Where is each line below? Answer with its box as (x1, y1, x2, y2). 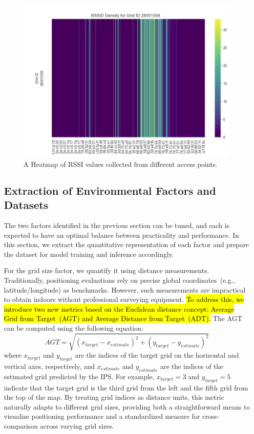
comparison (4, 420, 38, 431)
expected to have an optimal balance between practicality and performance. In (4, 229, 239, 240)
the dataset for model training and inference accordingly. (4, 249, 174, 259)
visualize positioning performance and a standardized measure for (4, 411, 200, 421)
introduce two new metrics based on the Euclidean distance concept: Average (4, 303, 234, 314)
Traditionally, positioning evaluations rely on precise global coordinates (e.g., (4, 275, 235, 285)
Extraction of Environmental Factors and (4, 183, 216, 198)
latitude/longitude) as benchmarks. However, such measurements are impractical (4, 284, 246, 295)
